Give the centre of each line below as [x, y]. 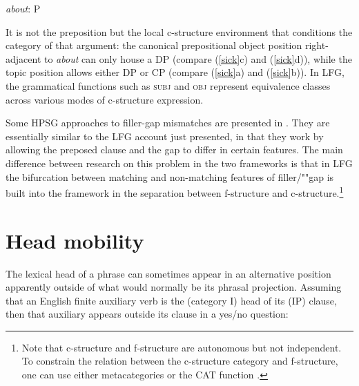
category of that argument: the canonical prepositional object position [154, 45]
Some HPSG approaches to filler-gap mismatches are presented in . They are [168, 123]
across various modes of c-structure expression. [105, 99]
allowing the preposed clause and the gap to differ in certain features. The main [174, 149]
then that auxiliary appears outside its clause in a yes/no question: [147, 314]
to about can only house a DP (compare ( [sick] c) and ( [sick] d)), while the [198, 58]
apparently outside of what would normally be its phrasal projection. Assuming [174, 287]
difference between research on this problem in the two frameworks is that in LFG [179, 163]
